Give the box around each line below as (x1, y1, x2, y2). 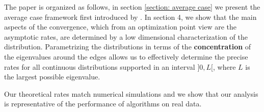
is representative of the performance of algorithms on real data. (4, 98, 202, 109)
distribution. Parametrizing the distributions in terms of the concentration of (4, 41, 251, 52)
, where (213, 61, 236, 72)
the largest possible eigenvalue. (4, 71, 100, 82)
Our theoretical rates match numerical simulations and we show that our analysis (4, 88, 258, 99)
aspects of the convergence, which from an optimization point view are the (4, 21, 237, 32)
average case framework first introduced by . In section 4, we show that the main (4, 11, 257, 22)
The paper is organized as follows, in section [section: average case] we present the (4, 2, 260, 12)
